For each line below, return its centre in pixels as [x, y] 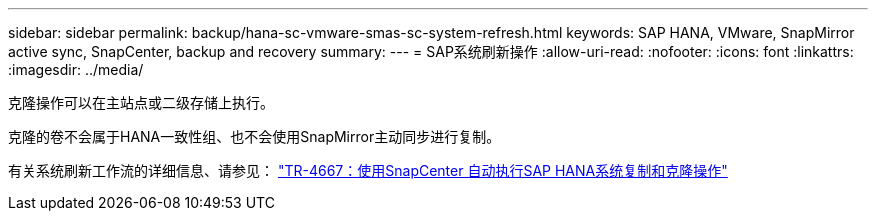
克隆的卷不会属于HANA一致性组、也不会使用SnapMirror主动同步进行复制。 [254, 136]
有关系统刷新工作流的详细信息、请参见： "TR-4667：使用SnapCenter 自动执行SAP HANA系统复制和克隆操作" [368, 170]
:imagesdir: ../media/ [76, 69]
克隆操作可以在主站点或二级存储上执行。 [141, 102]
